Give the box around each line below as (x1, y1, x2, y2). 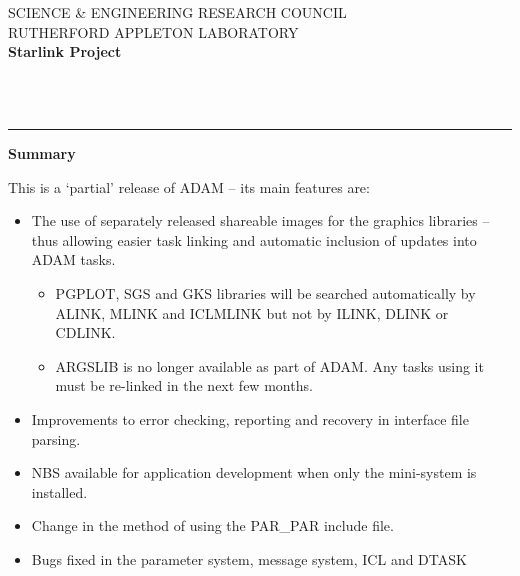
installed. (31, 481, 88, 502)
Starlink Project (8, 41, 122, 62)
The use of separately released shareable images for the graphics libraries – (31, 210, 490, 231)
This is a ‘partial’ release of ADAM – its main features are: (8, 176, 370, 197)
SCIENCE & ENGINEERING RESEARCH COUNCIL (8, 2, 347, 22)
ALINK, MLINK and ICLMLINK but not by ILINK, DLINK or (55, 302, 449, 323)
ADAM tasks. (31, 249, 116, 270)
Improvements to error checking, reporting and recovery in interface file (31, 408, 469, 429)
